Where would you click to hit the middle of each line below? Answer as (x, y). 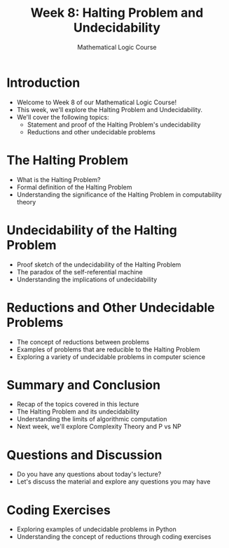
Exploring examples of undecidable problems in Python (96, 529)
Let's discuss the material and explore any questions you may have (113, 482)
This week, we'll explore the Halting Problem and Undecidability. (110, 109)
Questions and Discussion (84, 455)
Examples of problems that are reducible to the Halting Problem (108, 349)
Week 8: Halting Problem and (117, 13)
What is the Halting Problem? (58, 179)
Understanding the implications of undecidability (87, 279)
